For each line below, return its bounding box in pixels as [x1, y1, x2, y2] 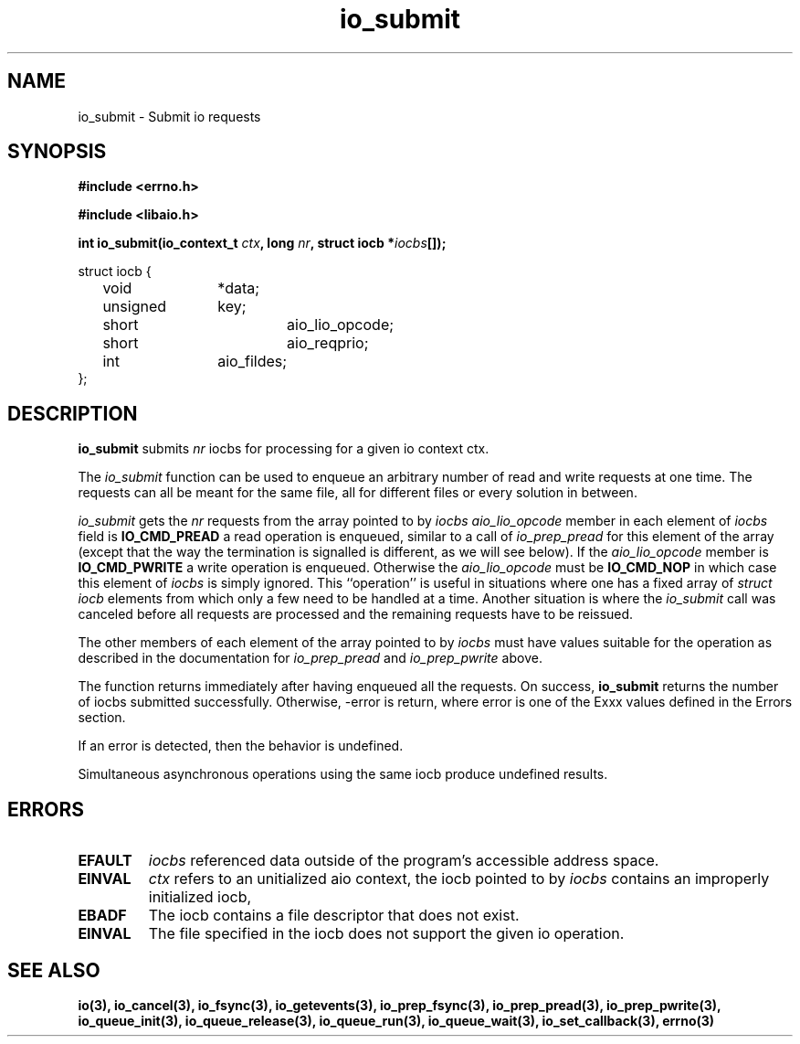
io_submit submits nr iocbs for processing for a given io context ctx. [78, 441, 489, 457]
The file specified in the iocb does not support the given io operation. [148, 924, 625, 943]
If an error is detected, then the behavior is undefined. [78, 738, 404, 754]
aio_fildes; [217, 352, 288, 371]
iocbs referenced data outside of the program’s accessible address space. [148, 851, 659, 870]
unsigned [102, 297, 167, 316]
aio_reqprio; [287, 334, 369, 353]
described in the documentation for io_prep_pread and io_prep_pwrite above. [78, 650, 542, 666]
